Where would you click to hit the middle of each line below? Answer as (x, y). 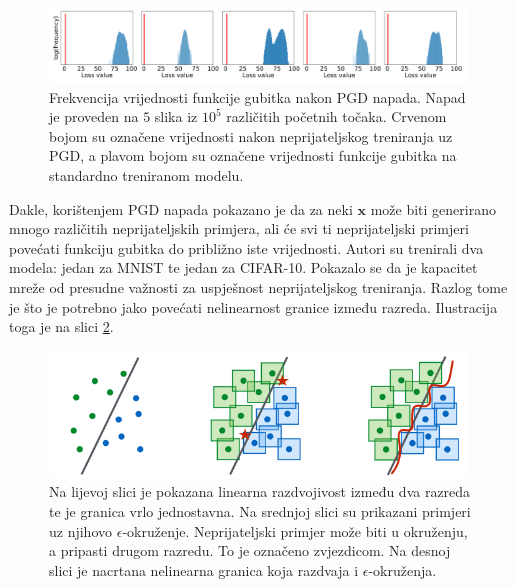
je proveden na (94, 116)
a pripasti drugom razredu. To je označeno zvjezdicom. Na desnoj (250, 550)
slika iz (176, 116)
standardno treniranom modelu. (146, 174)
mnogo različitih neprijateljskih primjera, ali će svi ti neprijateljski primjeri (239, 228)
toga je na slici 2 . (61, 326)
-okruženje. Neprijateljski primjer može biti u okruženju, (295, 530)
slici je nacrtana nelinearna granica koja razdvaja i (204, 569)
